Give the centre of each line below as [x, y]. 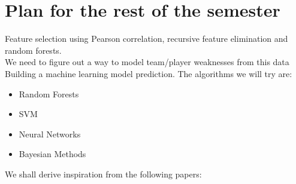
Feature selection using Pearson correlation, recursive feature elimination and [147, 39]
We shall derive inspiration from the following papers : [103, 174]
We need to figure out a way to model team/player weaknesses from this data [147, 62]
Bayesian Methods [52, 154]
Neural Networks [50, 134]
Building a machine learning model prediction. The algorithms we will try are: [149, 73]
